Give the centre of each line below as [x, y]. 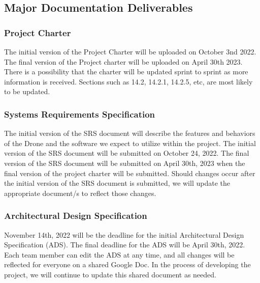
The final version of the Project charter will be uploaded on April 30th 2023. [123, 61]
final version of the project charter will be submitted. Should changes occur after [130, 173]
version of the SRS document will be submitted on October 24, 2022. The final [127, 153]
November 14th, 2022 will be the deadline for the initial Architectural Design [124, 234]
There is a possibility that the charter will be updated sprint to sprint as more [126, 72]
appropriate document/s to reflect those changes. [80, 193]
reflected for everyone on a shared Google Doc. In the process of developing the [127, 264]
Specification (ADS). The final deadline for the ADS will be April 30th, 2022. [125, 245]
